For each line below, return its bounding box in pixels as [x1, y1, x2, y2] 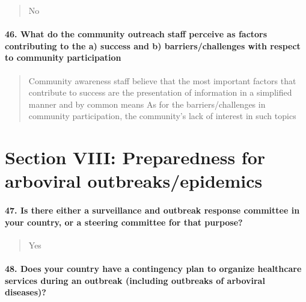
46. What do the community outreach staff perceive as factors [5, 28, 268, 40]
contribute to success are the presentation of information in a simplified [28, 86, 292, 99]
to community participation [5, 51, 121, 64]
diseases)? [5, 286, 46, 298]
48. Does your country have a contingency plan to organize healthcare [5, 262, 302, 275]
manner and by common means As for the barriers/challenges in [28, 97, 266, 110]
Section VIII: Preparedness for [5, 145, 266, 170]
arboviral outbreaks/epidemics [5, 168, 263, 193]
